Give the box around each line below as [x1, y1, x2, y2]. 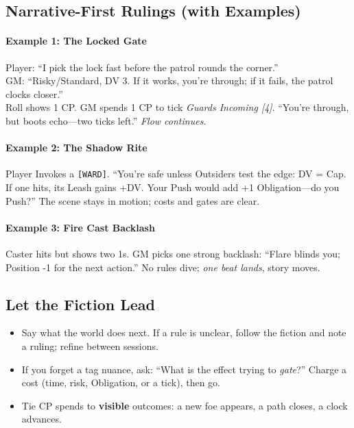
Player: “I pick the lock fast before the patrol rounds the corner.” [5, 60, 279, 74]
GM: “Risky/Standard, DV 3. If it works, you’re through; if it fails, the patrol [5, 73, 333, 88]
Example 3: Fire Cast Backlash [5, 220, 155, 234]
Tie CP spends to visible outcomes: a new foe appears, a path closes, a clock [21, 398, 348, 412]
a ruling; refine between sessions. [21, 338, 158, 353]
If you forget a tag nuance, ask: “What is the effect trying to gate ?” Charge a [21, 362, 347, 376]
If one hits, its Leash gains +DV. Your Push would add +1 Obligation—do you [5, 180, 340, 194]
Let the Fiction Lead [5, 293, 155, 314]
